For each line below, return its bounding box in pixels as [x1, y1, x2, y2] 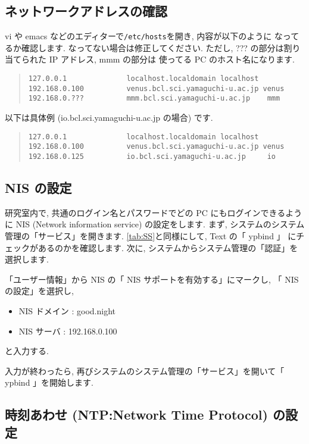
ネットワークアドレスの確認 [5, 2, 167, 20]
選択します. [5, 253, 49, 265]
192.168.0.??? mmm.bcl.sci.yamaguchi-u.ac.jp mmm [28, 94, 280, 103]
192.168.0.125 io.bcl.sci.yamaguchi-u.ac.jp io [28, 152, 276, 161]
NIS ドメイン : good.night [18, 304, 116, 317]
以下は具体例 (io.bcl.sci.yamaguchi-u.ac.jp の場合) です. [5, 111, 213, 124]
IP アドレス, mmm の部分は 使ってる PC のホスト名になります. [49, 53, 295, 65]
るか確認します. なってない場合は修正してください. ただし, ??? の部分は [5, 41, 284, 54]
